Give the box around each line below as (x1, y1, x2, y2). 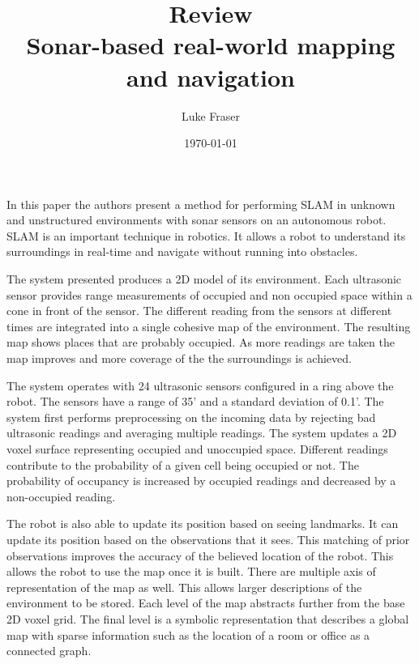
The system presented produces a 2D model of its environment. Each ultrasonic (6, 270, 402, 287)
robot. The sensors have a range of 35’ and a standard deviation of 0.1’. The (6, 393, 384, 410)
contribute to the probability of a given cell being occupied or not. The (6, 456, 359, 473)
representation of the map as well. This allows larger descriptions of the (6, 578, 362, 595)
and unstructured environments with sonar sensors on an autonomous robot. (6, 211, 387, 228)
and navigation (126, 60, 295, 93)
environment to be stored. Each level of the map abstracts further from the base (6, 594, 405, 611)
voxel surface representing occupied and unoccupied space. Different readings (6, 441, 388, 457)
